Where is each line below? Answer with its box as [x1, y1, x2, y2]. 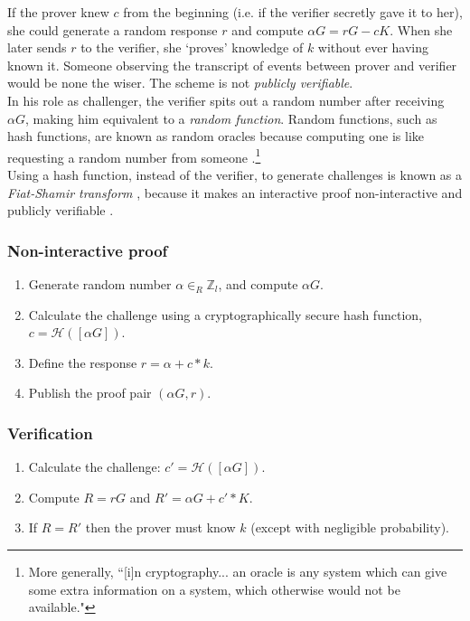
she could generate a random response [7, 20, 218, 39]
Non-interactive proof [7, 239, 168, 261]
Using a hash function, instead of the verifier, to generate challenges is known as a [7, 165, 463, 183]
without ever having [317, 38, 428, 57]
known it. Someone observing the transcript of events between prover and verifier [7, 55, 457, 74]
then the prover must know [85, 518, 236, 537]
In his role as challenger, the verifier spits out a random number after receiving [7, 90, 445, 109]
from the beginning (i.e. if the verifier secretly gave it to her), [123, 3, 463, 21]
